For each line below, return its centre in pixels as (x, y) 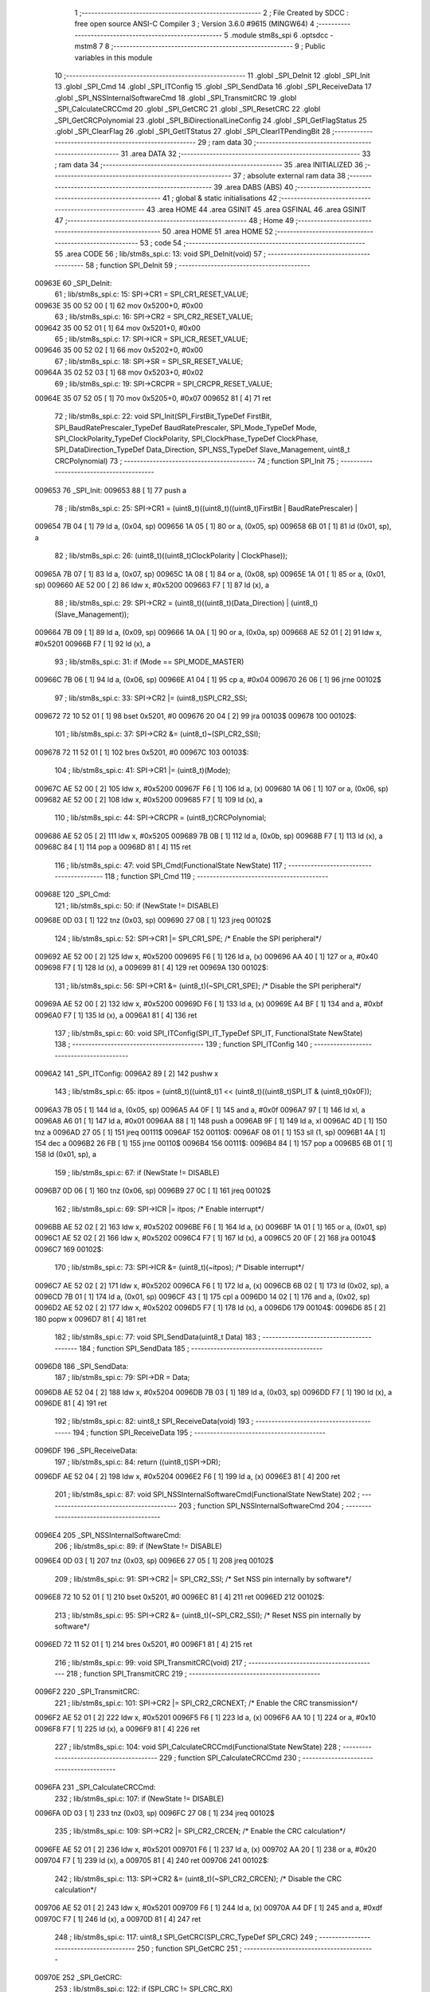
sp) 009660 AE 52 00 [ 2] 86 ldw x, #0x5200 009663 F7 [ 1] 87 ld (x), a (152, 585)
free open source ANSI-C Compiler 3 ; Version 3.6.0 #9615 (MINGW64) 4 (194, 24)
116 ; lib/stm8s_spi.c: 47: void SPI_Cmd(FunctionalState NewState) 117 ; (170, 865)
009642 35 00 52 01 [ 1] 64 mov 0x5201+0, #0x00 (117, 327)
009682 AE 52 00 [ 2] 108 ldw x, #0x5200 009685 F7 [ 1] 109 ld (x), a (149, 800)
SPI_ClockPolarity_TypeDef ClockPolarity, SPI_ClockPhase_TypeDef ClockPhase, (186, 439)
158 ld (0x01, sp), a (66, 1155)
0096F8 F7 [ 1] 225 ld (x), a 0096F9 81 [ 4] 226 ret (117, 1728)
